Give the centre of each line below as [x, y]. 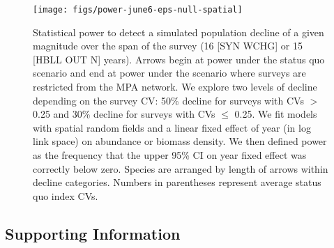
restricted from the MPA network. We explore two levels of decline [175, 87]
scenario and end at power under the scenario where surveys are [169, 73]
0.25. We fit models [276, 114]
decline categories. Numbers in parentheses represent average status [177, 182]
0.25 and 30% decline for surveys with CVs [124, 114]
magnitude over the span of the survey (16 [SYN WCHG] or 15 [168, 46]
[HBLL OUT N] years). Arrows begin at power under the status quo [179, 59]
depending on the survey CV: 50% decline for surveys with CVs [168, 100]
